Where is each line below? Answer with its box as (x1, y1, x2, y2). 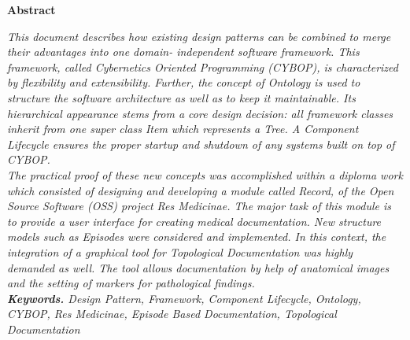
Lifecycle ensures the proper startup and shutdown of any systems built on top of (7, 135, 395, 152)
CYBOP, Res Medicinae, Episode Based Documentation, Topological (7, 305, 337, 322)
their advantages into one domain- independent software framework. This (7, 43, 360, 60)
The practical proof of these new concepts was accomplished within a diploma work (7, 166, 403, 183)
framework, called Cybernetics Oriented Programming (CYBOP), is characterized (7, 58, 398, 75)
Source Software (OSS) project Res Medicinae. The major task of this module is (7, 198, 391, 214)
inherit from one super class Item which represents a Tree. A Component (7, 120, 359, 137)
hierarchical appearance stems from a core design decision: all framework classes (7, 105, 393, 121)
